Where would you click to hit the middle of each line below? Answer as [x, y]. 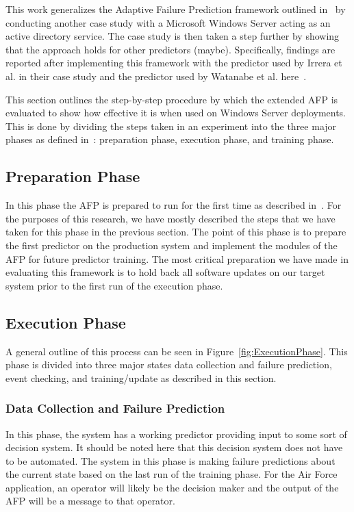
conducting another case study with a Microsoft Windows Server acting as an [168, 22]
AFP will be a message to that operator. [90, 501]
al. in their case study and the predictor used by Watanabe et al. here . [156, 76]
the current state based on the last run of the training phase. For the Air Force [172, 474]
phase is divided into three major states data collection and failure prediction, [169, 364]
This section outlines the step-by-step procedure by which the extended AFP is [172, 99]
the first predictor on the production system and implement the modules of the [172, 245]
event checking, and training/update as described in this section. [141, 377]
